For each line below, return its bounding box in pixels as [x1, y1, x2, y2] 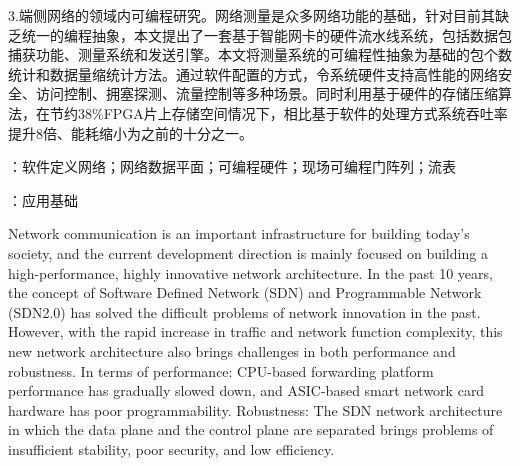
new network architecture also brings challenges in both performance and [8, 340, 456, 361]
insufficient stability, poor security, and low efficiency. [8, 438, 335, 459]
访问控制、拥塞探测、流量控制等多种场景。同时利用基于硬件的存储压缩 [35, 83, 498, 104]
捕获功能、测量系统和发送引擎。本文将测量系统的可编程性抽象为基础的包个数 [8, 44, 512, 65]
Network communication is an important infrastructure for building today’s [8, 223, 470, 244]
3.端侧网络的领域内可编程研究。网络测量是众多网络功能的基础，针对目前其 [8, 5, 495, 25]
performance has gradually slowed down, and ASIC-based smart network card [8, 380, 485, 401]
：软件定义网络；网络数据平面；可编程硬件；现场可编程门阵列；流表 [8, 156, 456, 177]
